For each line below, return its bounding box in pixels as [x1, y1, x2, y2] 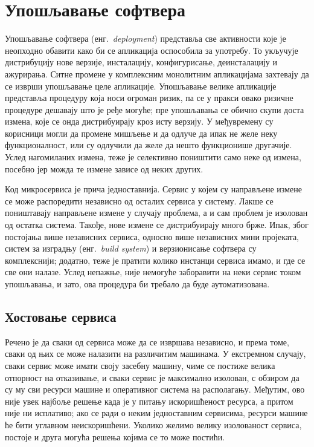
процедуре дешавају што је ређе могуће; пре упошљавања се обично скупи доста [5, 103, 304, 116]
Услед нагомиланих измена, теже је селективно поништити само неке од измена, [5, 151, 301, 163]
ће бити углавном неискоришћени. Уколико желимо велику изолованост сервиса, [5, 418, 302, 431]
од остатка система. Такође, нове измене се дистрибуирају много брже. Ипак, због [5, 218, 309, 231]
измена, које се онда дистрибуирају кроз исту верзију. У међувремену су [5, 115, 274, 128]
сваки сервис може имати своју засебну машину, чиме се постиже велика [5, 359, 275, 371]
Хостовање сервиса [5, 307, 117, 325]
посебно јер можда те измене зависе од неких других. [5, 162, 203, 175]
